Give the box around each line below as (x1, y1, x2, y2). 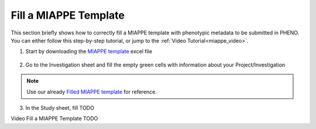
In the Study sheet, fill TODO (25, 104, 95, 111)
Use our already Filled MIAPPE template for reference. (26, 88, 157, 95)
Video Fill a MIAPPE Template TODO (11, 115, 98, 122)
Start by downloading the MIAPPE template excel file (25, 48, 152, 55)
